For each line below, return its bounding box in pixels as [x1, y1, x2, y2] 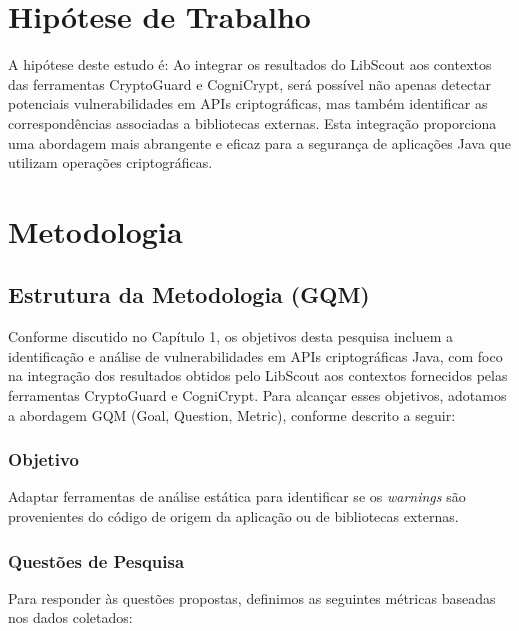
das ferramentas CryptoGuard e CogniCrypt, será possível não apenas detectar [8, 73, 492, 94]
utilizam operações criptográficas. [8, 152, 213, 173]
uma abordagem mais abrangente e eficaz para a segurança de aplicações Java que [8, 132, 511, 153]
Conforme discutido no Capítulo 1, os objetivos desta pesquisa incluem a [8, 326, 454, 347]
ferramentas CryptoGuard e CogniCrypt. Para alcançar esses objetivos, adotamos [8, 385, 507, 406]
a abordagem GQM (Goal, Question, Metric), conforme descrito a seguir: [8, 404, 456, 425]
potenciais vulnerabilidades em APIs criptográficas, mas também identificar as [8, 93, 488, 114]
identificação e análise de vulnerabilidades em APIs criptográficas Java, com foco [8, 345, 503, 366]
